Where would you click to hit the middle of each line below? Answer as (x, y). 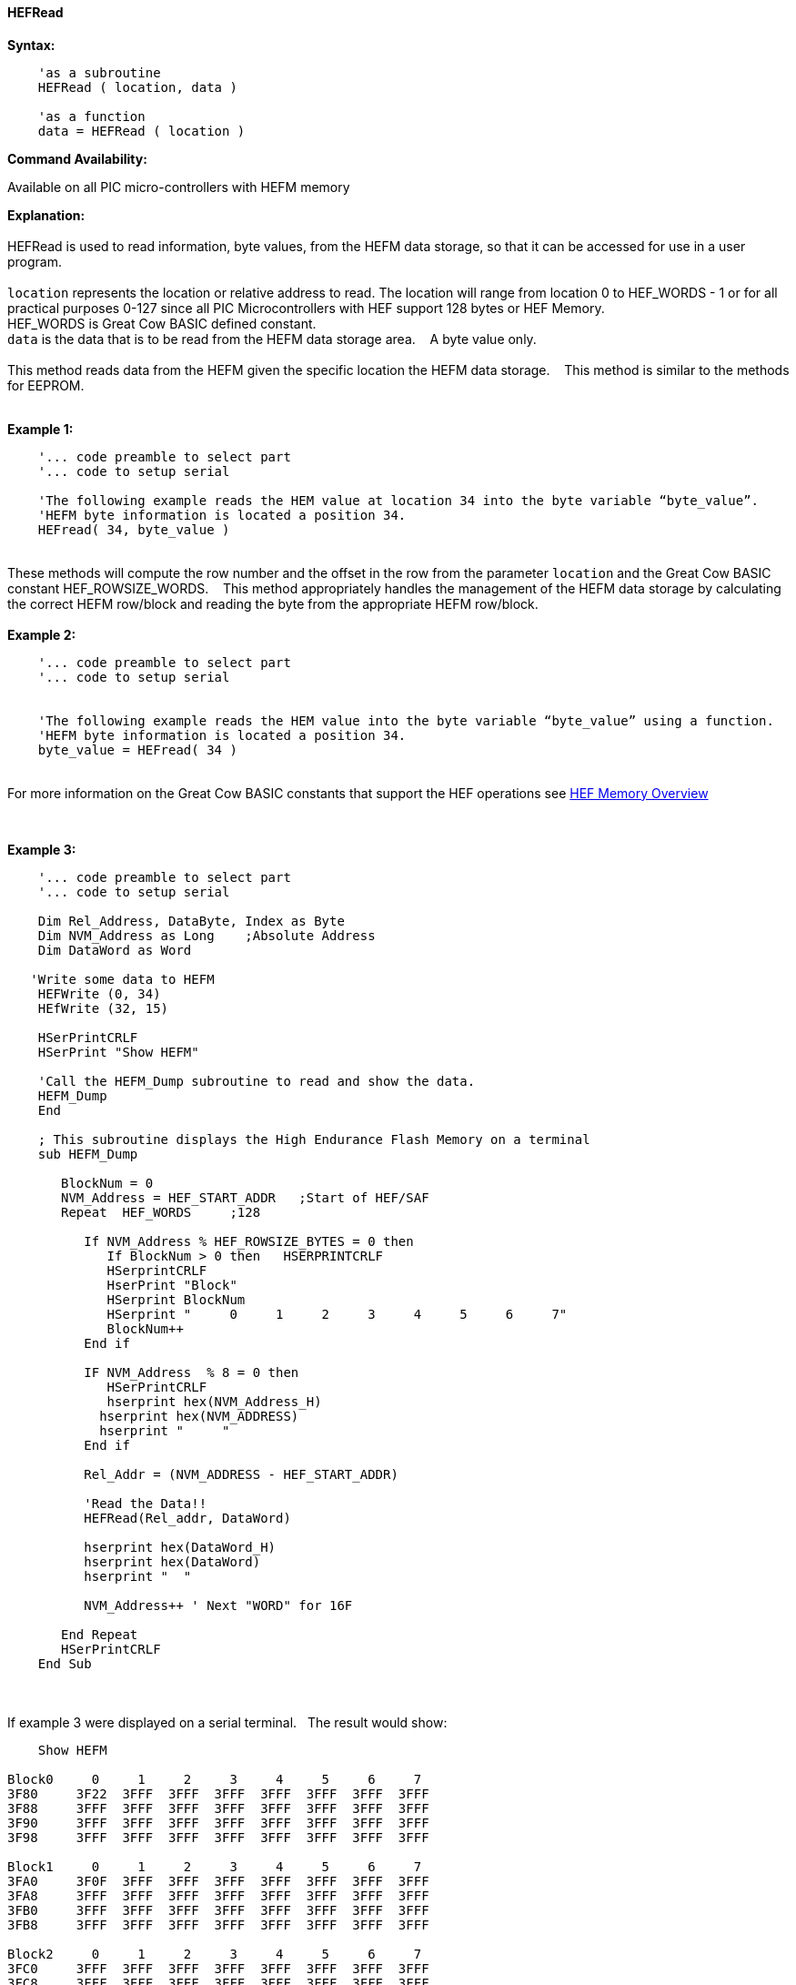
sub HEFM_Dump (88, 1154)
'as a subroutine (99, 72)
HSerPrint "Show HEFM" (118, 1052)
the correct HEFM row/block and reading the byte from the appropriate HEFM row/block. (273, 603)
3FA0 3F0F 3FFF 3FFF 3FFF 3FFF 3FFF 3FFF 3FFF (218, 1881)
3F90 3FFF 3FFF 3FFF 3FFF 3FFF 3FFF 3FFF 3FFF (218, 1823)
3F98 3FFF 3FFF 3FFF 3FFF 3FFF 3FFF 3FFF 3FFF (218, 1837)
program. (35, 261)
